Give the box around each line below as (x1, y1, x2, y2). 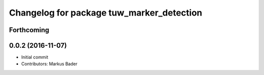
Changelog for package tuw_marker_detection (9, 7, 202, 18)
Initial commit (21, 54, 48, 60)
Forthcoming (9, 26, 49, 34)
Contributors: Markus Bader (21, 61, 78, 67)
